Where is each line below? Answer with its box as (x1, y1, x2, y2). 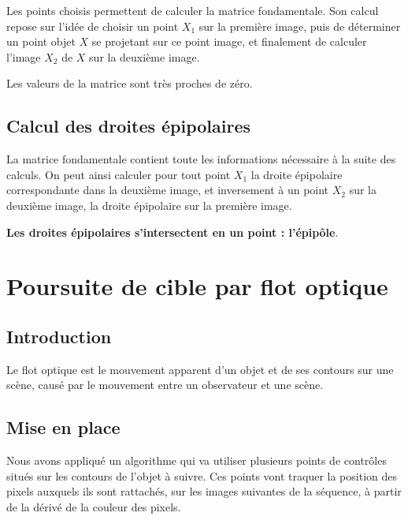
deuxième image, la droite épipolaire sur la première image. (6, 196, 292, 213)
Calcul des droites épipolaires (6, 114, 251, 138)
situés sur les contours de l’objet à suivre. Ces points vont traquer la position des (6, 467, 398, 484)
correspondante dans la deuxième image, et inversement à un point (6, 181, 329, 198)
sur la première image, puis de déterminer (198, 17, 401, 34)
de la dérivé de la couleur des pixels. (6, 498, 181, 514)
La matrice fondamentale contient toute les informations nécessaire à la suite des (6, 151, 396, 167)
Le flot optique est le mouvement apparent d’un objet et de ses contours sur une (6, 361, 394, 377)
